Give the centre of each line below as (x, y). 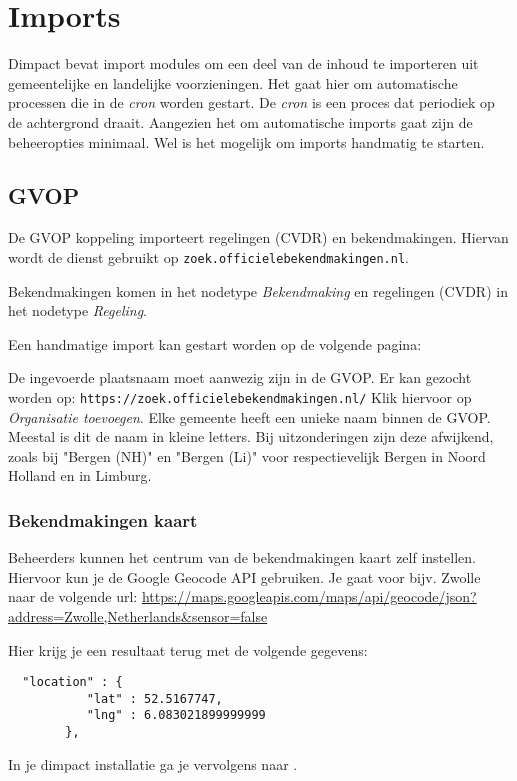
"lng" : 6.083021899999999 (176, 715)
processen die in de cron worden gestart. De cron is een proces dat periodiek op (251, 102)
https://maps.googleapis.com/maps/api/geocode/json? (309, 596)
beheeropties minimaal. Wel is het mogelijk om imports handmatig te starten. (246, 141)
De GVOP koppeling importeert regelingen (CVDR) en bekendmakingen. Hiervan (258, 237)
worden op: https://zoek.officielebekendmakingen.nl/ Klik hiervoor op (240, 396)
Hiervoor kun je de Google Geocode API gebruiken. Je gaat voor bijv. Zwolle (244, 576)
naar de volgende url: (73, 596)
